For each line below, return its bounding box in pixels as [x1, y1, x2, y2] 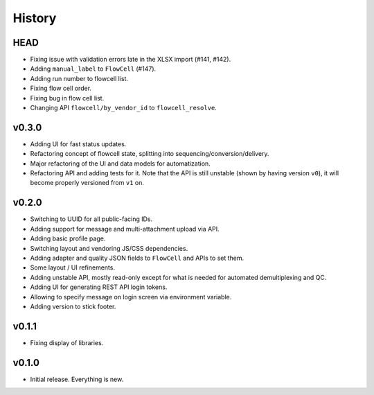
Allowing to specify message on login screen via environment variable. [30, 292, 232, 301]
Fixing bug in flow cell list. [30, 94, 105, 102]
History [12, 10, 57, 26]
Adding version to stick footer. [30, 302, 116, 310]
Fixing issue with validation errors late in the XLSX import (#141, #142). [30, 55, 231, 64]
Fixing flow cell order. [30, 84, 92, 93]
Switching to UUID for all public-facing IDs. [30, 215, 153, 223]
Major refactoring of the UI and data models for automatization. [30, 159, 211, 168]
